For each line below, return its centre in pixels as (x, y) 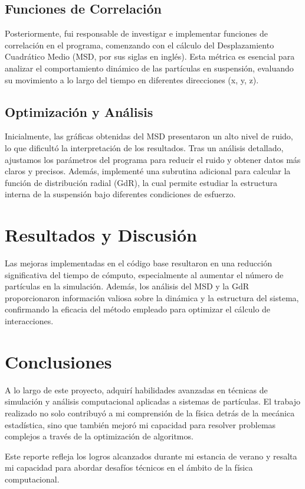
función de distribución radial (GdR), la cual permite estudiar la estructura (141, 182)
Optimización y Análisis (79, 111)
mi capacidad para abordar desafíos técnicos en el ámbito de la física (129, 467)
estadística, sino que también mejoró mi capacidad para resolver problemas (140, 424)
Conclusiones (58, 361)
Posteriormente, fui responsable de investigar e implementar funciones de (137, 33)
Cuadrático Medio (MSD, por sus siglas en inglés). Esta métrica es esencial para (150, 56)
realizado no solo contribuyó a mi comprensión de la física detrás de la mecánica (150, 413)
